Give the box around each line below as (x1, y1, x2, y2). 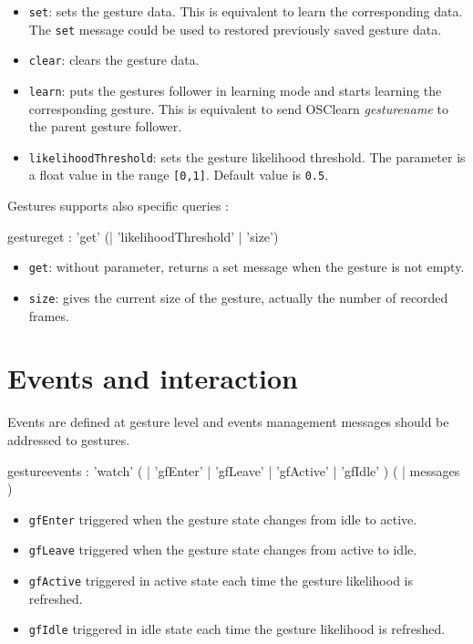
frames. (28, 306, 69, 325)
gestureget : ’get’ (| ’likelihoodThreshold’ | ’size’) (7, 226, 279, 245)
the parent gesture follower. (28, 117, 182, 136)
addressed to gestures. (7, 430, 130, 449)
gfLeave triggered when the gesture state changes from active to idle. (28, 540, 417, 559)
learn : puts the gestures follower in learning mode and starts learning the (28, 80, 442, 99)
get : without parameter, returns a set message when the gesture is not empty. (28, 257, 465, 276)
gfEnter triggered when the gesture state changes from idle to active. (28, 509, 417, 528)
